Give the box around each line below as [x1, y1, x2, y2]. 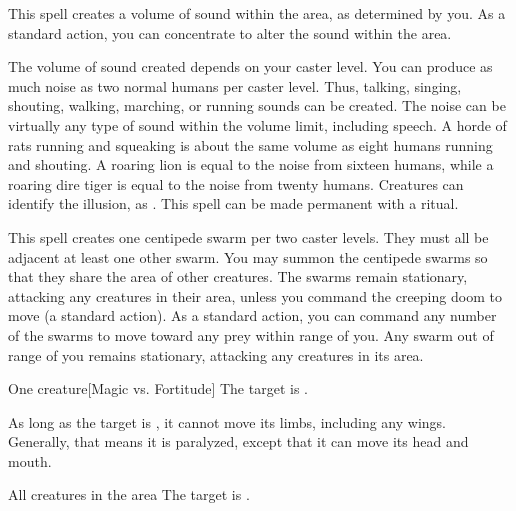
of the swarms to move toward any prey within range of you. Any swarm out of [8, 324, 494, 345]
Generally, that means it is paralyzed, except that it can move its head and [8, 431, 469, 452]
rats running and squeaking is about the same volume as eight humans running [8, 134, 493, 155]
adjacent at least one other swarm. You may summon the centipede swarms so [8, 246, 488, 267]
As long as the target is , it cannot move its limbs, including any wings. [8, 411, 446, 432]
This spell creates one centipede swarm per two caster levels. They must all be [8, 226, 489, 247]
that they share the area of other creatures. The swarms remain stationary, [8, 266, 468, 287]
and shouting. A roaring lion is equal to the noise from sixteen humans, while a [8, 154, 494, 175]
